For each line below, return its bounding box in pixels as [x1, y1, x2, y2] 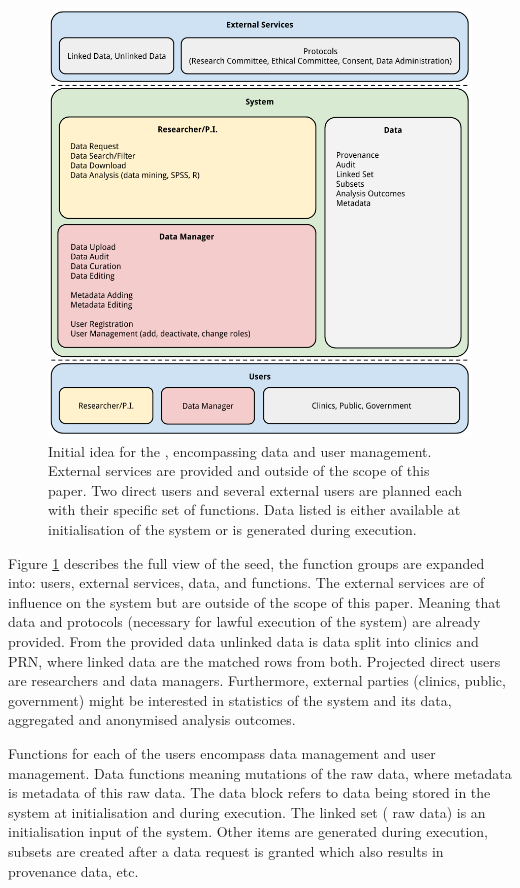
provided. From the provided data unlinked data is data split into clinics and [8, 631, 479, 651]
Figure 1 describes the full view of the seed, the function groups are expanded [8, 552, 485, 573]
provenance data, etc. [8, 860, 139, 881]
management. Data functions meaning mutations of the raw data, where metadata [8, 762, 512, 783]
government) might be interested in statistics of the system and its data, [8, 689, 452, 710]
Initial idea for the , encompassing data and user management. [48, 440, 432, 461]
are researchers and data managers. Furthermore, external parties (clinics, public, [8, 670, 506, 691]
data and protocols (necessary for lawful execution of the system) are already [8, 611, 481, 632]
